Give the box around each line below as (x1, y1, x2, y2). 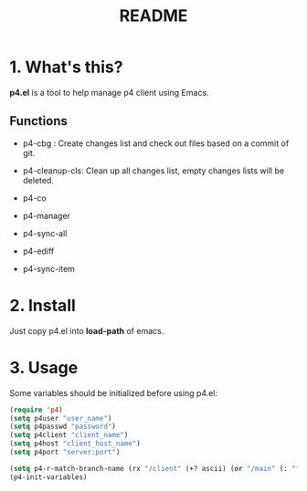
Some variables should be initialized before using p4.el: (9, 387, 217, 398)
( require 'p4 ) (9, 405, 64, 414)
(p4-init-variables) (9, 472, 89, 482)
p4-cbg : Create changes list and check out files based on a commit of (22, 138, 290, 149)
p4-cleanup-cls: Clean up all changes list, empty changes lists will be (22, 165, 285, 176)
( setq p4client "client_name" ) (9, 431, 129, 440)
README (119, 5, 188, 26)
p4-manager (22, 210, 71, 221)
